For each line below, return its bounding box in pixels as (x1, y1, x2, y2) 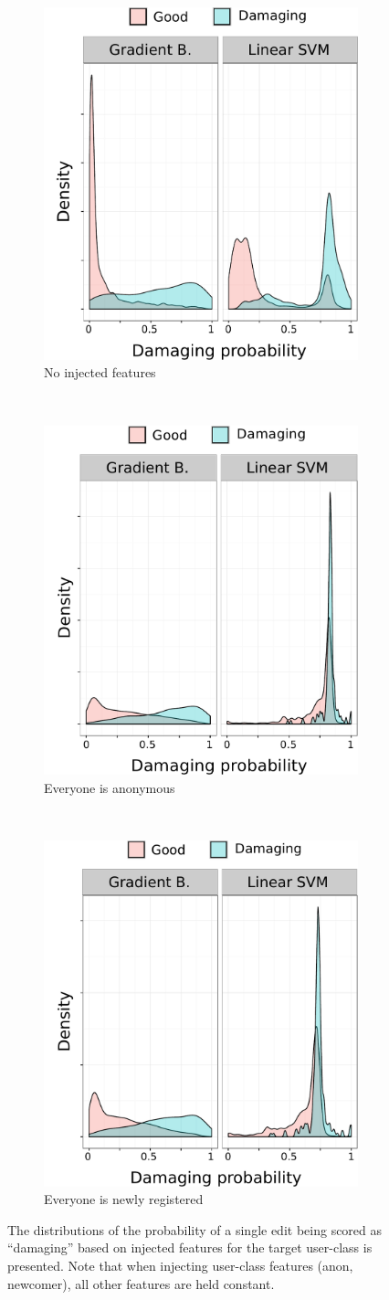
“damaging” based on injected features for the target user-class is (7, 1238, 373, 1257)
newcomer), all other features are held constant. (7, 1274, 275, 1293)
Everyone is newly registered (44, 1189, 204, 1209)
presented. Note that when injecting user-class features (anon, (7, 1255, 353, 1274)
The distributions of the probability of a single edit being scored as (7, 1220, 383, 1239)
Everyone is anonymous (44, 777, 175, 797)
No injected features (44, 363, 156, 382)
